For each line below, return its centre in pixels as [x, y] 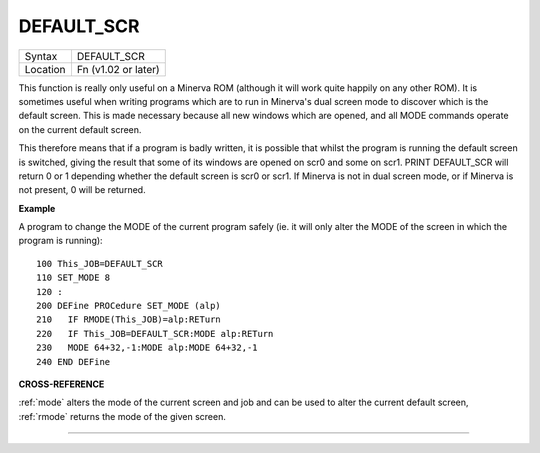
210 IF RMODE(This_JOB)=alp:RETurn [129, 319]
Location [45, 69]
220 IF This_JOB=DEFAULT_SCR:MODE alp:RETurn [155, 333]
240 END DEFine [73, 361]
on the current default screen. [80, 129]
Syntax [41, 56]
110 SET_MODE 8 [73, 278]
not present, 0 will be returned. [82, 190]
